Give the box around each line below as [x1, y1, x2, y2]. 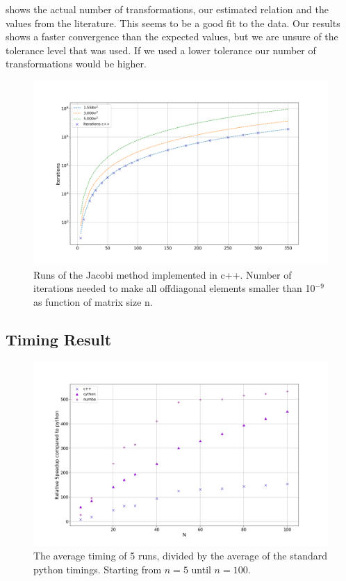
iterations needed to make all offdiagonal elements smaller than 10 [33, 281, 315, 295]
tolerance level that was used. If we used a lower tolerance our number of [6, 42, 316, 57]
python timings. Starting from [33, 562, 162, 576]
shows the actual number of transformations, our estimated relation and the [6, 2, 329, 16]
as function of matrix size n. [33, 294, 153, 309]
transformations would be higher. [6, 56, 147, 71]
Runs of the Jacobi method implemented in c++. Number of [33, 267, 292, 281]
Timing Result [6, 328, 112, 350]
